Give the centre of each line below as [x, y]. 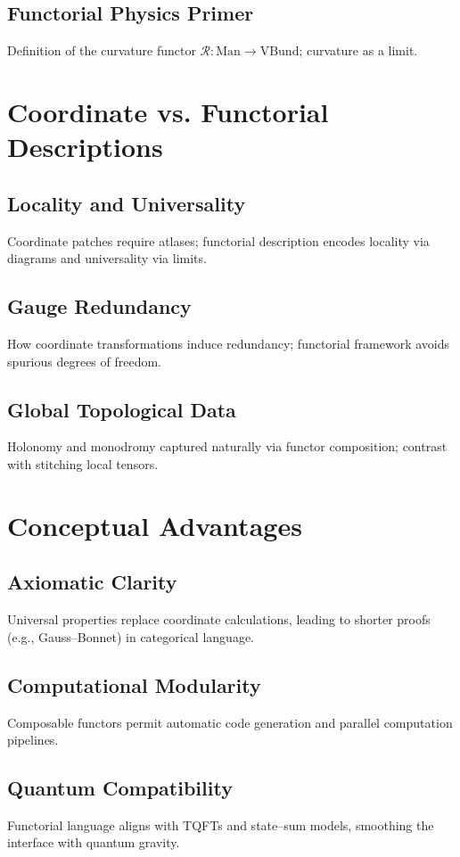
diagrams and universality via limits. [107, 258]
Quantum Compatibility [120, 788]
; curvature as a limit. [358, 50]
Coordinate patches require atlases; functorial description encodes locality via [218, 240]
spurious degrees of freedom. [85, 361]
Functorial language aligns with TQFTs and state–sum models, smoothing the [221, 824]
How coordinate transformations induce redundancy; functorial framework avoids [229, 343]
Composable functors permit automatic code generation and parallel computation [230, 722]
